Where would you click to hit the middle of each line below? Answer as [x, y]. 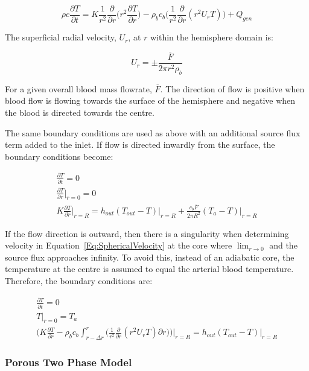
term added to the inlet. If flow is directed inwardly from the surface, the [140, 144]
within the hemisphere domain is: [212, 37]
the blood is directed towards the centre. [80, 112]
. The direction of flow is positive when [232, 88]
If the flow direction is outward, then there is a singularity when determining [147, 233]
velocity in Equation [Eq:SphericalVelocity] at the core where [119, 245]
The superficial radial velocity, [61, 37]
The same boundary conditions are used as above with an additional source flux [153, 132]
